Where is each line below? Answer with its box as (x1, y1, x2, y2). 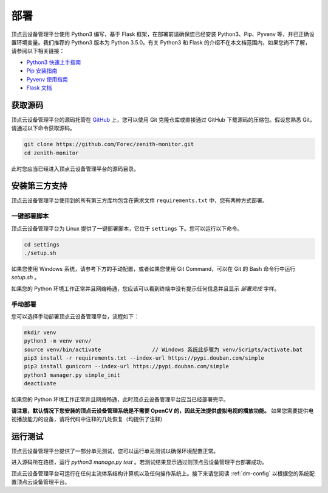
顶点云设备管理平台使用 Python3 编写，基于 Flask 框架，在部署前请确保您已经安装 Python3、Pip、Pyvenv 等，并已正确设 (11, 30, 315, 38)
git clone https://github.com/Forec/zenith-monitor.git (24, 141, 194, 148)
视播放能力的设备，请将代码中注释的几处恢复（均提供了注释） (11, 415, 166, 422)
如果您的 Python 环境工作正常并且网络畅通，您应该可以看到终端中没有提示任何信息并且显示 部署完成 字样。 (11, 285, 280, 292)
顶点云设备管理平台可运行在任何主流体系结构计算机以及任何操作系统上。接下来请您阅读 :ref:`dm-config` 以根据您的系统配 (11, 469, 315, 477)
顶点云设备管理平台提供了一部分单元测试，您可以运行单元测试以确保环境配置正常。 (11, 447, 219, 455)
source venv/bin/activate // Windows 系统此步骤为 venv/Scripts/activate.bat (24, 346, 303, 353)
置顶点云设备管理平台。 (11, 478, 70, 486)
